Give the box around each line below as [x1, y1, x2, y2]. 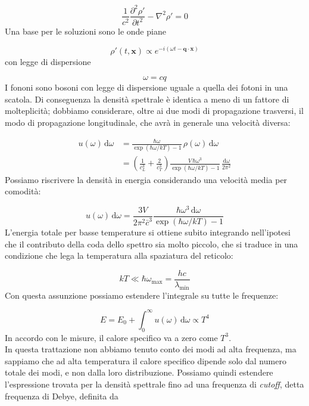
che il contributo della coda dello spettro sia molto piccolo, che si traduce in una [5, 237, 298, 250]
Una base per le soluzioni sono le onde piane [5, 24, 166, 37]
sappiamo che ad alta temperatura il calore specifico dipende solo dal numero [5, 354, 286, 367]
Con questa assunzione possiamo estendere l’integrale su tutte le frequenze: [5, 289, 279, 301]
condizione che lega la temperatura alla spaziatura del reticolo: [5, 249, 233, 262]
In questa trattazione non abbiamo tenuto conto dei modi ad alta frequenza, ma [5, 343, 296, 355]
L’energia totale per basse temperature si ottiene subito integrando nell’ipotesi [5, 226, 291, 238]
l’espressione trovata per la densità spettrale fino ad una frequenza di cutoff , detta [5, 377, 304, 390]
